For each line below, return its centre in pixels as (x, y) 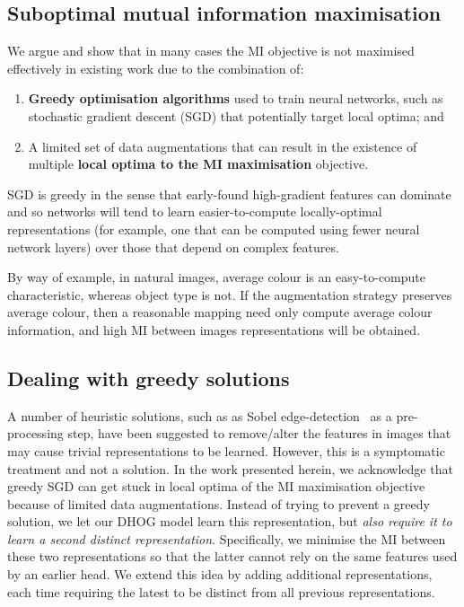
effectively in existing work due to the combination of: (156, 68)
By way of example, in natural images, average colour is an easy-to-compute (216, 277)
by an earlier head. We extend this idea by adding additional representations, (220, 574)
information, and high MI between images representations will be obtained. (214, 329)
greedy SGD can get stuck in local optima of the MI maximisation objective (216, 486)
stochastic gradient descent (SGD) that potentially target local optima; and (236, 115)
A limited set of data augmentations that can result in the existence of (223, 146)
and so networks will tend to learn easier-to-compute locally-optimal (195, 211)
